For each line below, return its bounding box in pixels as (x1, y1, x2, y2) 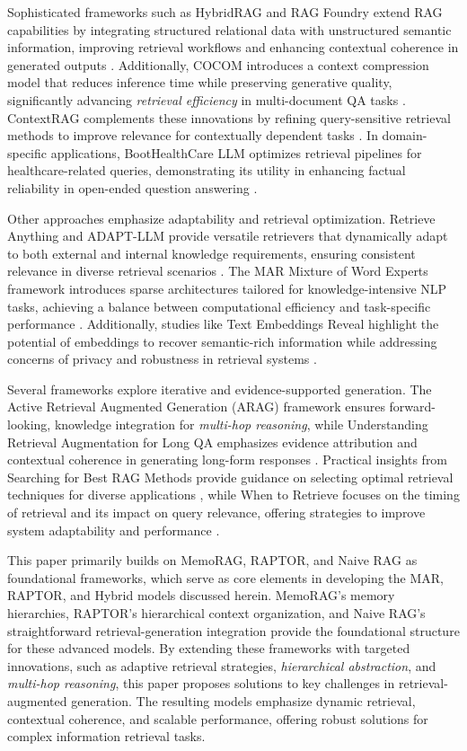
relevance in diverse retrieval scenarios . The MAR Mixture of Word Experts (7, 261, 428, 280)
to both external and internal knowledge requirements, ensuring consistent (7, 243, 416, 262)
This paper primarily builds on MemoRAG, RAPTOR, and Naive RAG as (7, 551, 418, 570)
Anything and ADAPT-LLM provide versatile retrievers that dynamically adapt (7, 226, 448, 245)
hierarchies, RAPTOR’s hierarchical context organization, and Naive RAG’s (7, 604, 426, 622)
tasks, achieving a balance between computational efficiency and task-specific (7, 296, 431, 315)
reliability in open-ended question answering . (7, 178, 258, 197)
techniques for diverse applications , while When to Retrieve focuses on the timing (7, 485, 460, 504)
